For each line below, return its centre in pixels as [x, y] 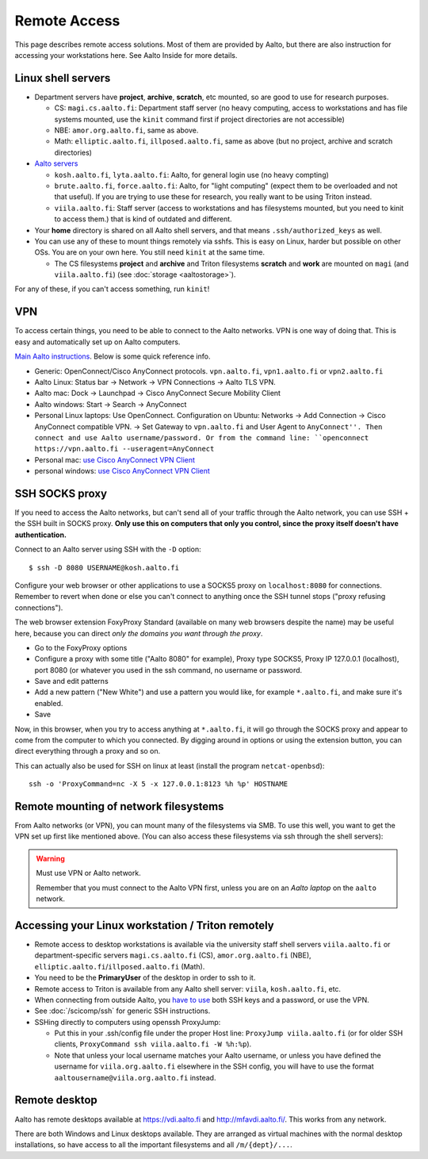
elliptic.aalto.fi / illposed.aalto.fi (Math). [120, 966]
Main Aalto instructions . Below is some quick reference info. [113, 356]
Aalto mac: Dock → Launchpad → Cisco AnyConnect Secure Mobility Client [158, 393]
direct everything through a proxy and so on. [88, 751]
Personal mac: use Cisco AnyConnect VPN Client [115, 459]
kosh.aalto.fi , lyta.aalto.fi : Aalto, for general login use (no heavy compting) [191, 175]
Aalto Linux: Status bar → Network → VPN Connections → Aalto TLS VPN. [155, 382]
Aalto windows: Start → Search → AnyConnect [111, 404]
